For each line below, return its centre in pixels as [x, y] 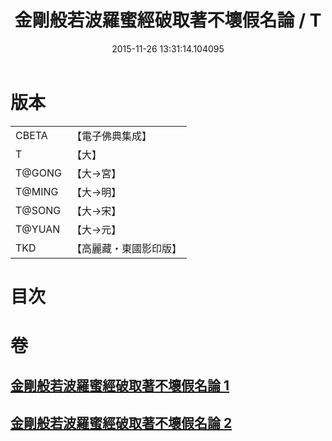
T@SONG [38, 210]
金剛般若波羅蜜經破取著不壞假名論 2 [121, 422]
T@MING [37, 191]
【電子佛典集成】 [111, 136]
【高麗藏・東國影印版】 [126, 248]
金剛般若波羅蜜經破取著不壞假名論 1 [120, 386]
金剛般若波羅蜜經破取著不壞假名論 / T [168, 20]
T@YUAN [38, 229]
